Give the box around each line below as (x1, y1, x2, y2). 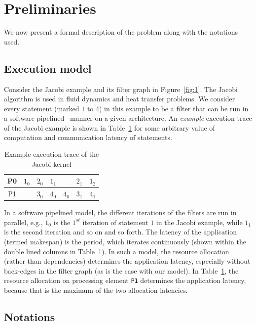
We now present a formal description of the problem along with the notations (4, 27, 238, 37)
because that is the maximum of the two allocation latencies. (4, 285, 188, 295)
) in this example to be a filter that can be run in (99, 103, 249, 113)
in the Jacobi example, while (156, 217, 243, 227)
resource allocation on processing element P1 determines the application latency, (4, 275, 246, 285)
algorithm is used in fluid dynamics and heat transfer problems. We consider (4, 93, 235, 104)
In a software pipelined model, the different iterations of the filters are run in (4, 207, 237, 218)
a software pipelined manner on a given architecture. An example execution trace (4, 113, 252, 123)
